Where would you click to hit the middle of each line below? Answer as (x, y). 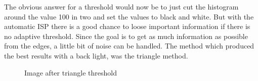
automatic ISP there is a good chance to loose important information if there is (127, 26)
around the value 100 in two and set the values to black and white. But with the (129, 16)
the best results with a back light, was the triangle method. (96, 55)
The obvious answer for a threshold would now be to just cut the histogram (121, 6)
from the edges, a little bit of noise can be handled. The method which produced (129, 46)
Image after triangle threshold (71, 72)
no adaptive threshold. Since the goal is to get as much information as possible (126, 36)
